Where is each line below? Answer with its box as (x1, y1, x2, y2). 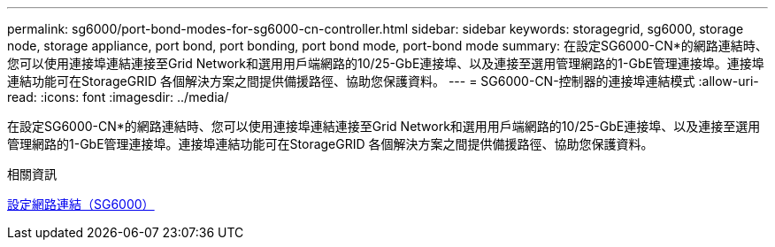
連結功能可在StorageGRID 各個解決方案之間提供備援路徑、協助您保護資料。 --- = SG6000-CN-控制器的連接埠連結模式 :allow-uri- (7, 73, 759, 89)
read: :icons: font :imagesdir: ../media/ (7, 89, 229, 104)
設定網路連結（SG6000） (7, 197, 155, 212)
